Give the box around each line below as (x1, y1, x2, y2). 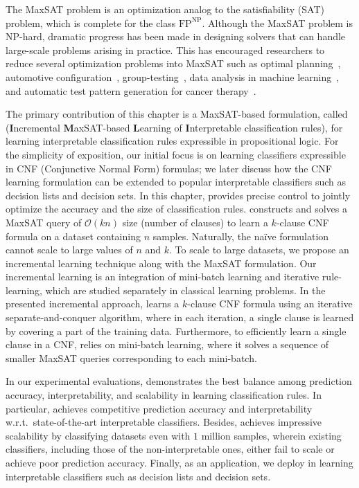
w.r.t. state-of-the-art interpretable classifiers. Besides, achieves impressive (6, 415, 322, 429)
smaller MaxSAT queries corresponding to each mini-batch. (6, 350, 257, 365)
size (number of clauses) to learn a (122, 215, 268, 229)
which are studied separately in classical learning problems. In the (45, 282, 326, 297)
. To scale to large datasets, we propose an (169, 242, 349, 257)
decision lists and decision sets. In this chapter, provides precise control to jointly (6, 188, 351, 202)
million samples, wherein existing (201, 428, 342, 442)
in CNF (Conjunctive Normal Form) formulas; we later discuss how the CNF (6, 161, 332, 175)
